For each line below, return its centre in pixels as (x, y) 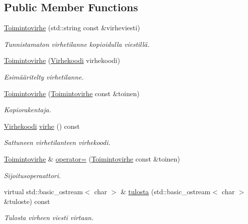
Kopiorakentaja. (28, 110)
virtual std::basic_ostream (44, 192)
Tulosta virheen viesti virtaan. (49, 217)
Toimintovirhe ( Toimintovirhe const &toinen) (72, 93)
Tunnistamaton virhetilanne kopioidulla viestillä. (77, 44)
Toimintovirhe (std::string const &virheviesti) (72, 28)
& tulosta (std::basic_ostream (166, 192)
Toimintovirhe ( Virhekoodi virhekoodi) (62, 60)
